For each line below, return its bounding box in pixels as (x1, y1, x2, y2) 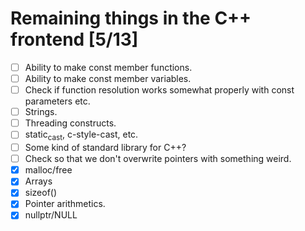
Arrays (24, 175, 53, 187)
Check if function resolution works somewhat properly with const (24, 84, 295, 96)
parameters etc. (24, 95, 91, 107)
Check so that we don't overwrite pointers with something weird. (24, 153, 292, 165)
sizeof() (24, 187, 58, 199)
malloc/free (24, 164, 73, 176)
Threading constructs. (24, 117, 117, 129)
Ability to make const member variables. (24, 73, 192, 84)
